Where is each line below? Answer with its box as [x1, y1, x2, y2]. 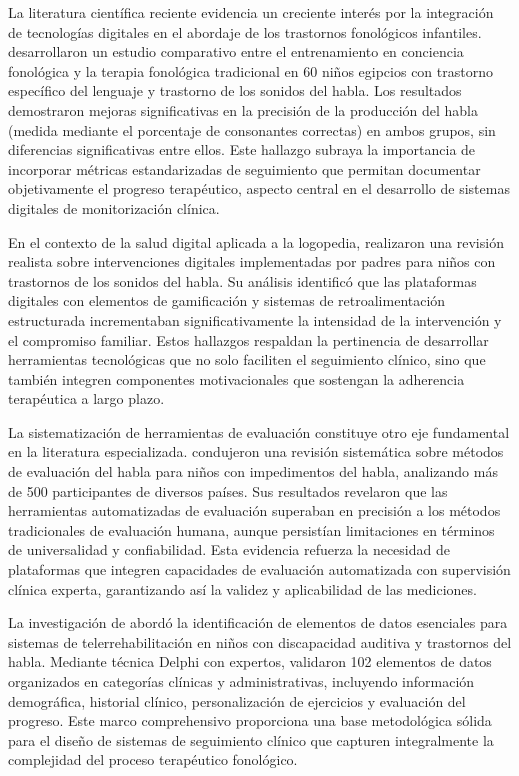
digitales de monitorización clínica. [8, 197, 220, 218]
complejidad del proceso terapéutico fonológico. [8, 749, 298, 770]
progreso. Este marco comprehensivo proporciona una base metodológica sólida [8, 710, 492, 731]
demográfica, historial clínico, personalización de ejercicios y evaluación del [8, 690, 466, 711]
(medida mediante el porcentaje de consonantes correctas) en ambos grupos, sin [8, 119, 496, 140]
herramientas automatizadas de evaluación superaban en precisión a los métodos [8, 500, 501, 521]
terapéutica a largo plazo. [8, 388, 165, 409]
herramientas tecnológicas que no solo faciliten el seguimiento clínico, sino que [8, 349, 486, 370]
